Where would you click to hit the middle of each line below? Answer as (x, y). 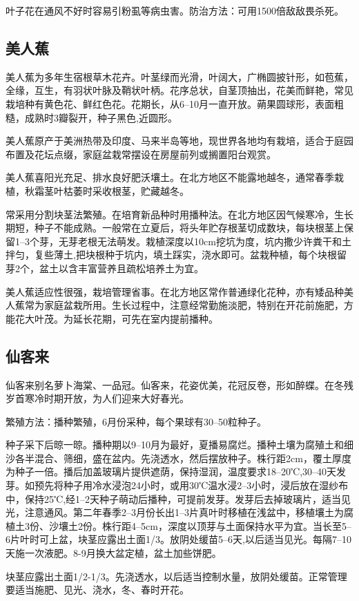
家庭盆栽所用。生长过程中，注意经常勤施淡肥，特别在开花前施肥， (194, 305)
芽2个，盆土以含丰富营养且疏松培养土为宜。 (105, 268)
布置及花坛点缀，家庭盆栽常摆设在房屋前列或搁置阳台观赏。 (141, 154)
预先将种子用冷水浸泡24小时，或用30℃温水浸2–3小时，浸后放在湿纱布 (191, 485)
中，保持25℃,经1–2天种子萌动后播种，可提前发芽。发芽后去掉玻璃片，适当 (174, 498)
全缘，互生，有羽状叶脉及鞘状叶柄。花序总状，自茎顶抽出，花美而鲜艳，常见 (179, 90)
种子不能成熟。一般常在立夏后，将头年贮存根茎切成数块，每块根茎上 (189, 228)
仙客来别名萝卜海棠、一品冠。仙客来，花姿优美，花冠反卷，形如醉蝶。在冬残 (179, 384)
